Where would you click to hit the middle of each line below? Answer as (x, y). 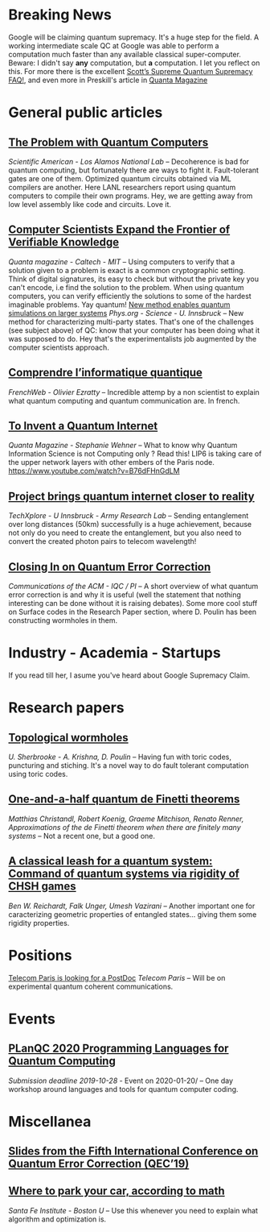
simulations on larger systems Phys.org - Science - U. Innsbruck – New (126, 313)
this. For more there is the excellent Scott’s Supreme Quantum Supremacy (131, 71)
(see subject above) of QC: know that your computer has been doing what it (134, 330)
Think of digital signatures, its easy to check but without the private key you (134, 279)
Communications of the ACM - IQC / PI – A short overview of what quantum (133, 586)
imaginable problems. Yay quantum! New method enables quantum (119, 305)
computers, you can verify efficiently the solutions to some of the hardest (130, 296)
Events (32, 1019)
